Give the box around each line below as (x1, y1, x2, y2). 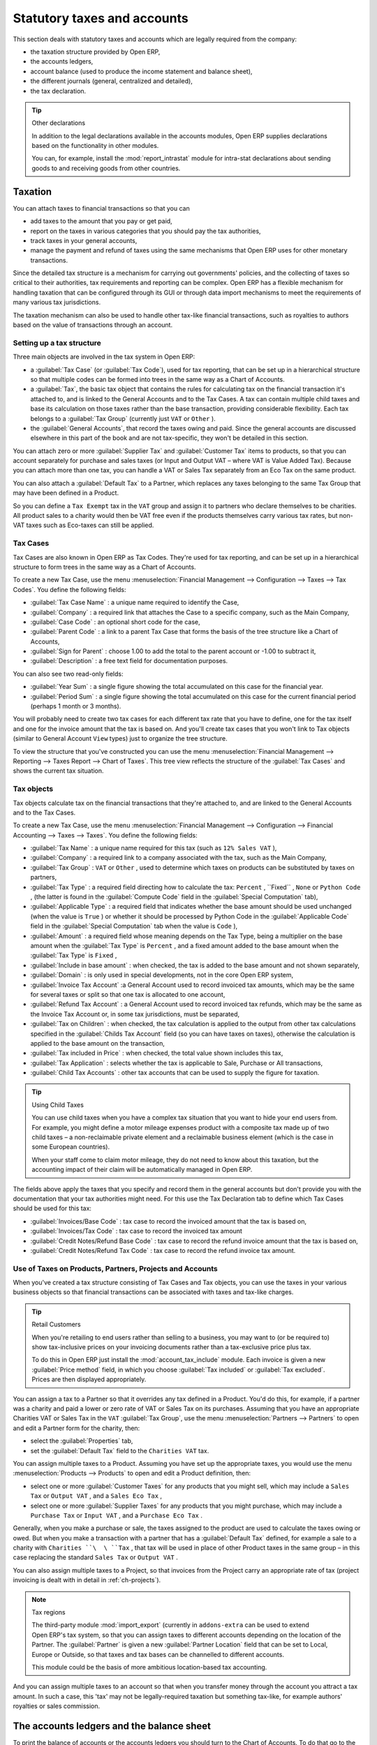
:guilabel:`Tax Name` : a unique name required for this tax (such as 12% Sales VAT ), (30, 844, 277, 852)
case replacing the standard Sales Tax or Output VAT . (13, 1553, 178, 1561)
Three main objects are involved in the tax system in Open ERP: (13, 352, 195, 361)
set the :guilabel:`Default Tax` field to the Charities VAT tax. (30, 1446, 209, 1455)
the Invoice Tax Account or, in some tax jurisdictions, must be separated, (30, 1009, 240, 1018)
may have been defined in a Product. (13, 489, 119, 497)
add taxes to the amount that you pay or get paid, (30, 217, 172, 225)
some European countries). (31, 1143, 110, 1151)
